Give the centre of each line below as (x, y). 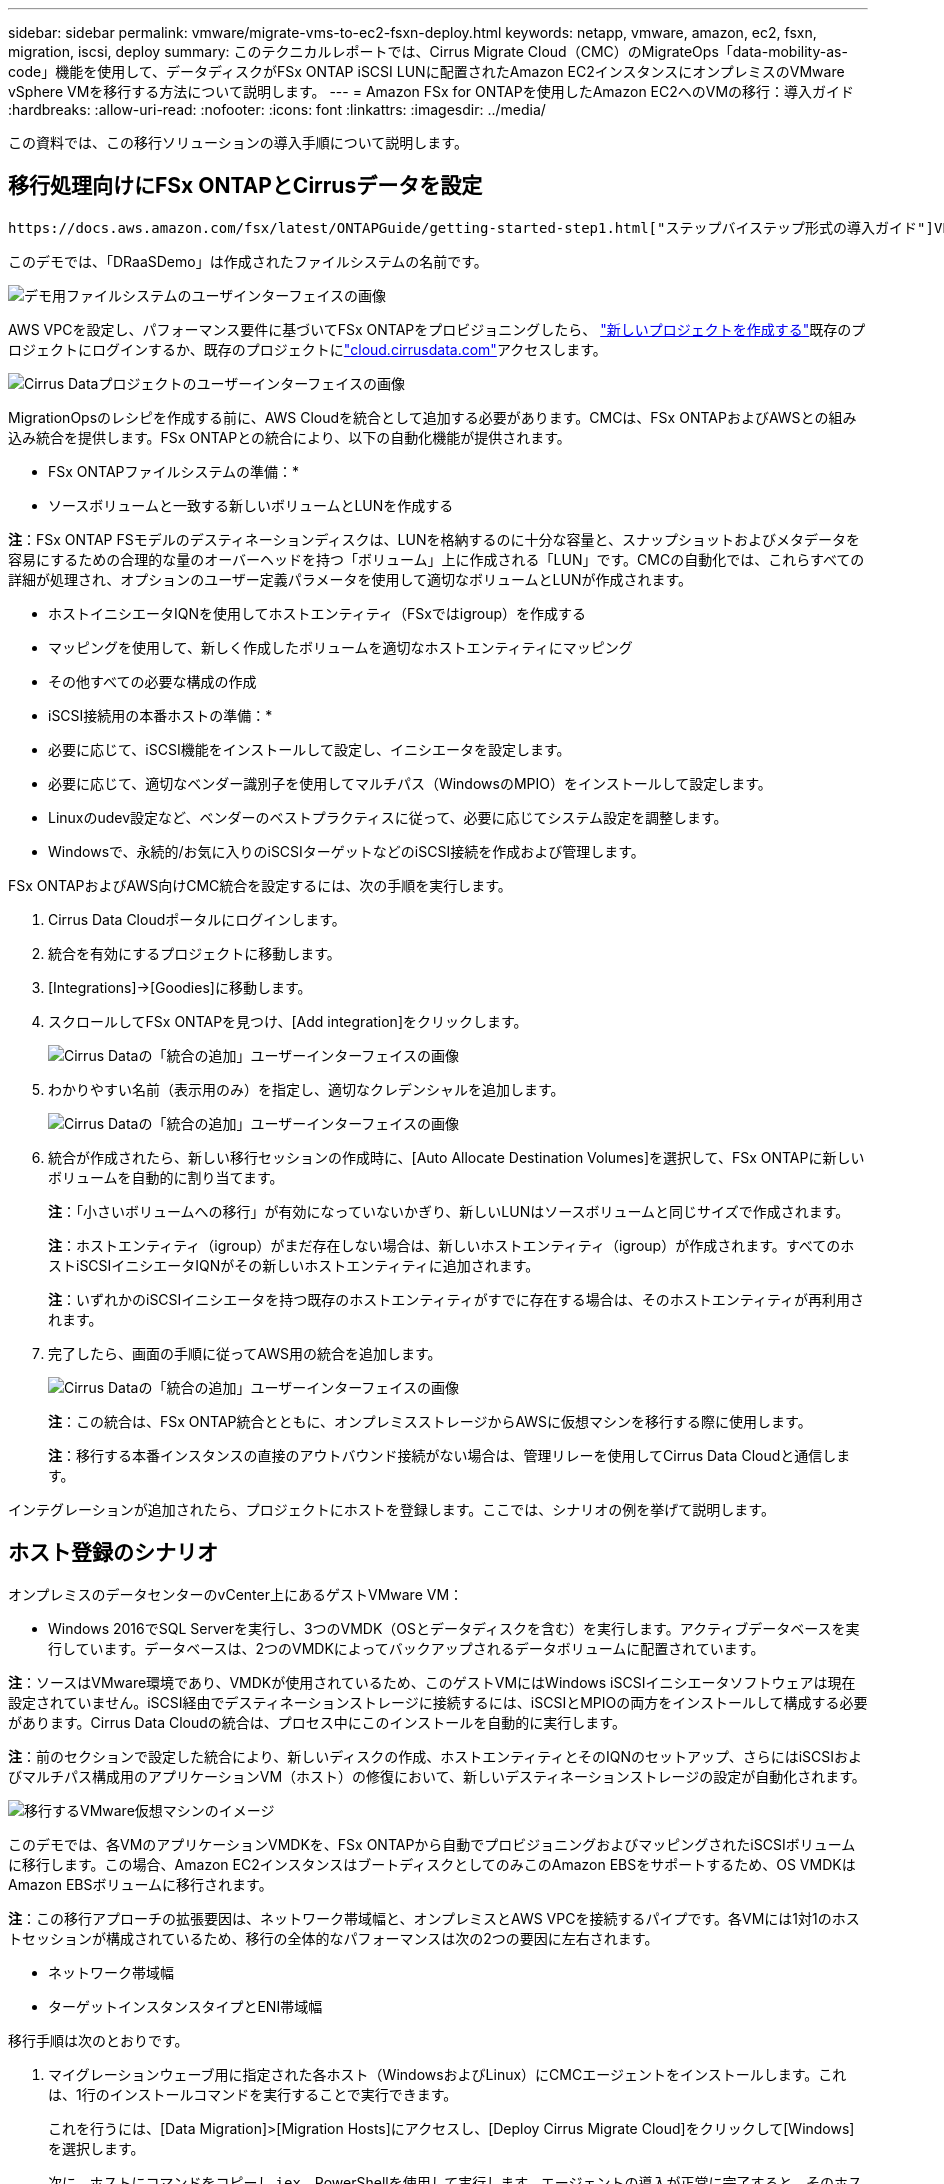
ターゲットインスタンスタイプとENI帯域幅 (185, 2006)
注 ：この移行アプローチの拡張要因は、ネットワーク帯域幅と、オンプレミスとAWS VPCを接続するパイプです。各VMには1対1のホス (434, 1918)
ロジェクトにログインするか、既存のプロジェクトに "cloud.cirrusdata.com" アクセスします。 (307, 349)
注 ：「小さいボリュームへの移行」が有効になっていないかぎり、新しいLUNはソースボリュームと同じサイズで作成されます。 (449, 1211)
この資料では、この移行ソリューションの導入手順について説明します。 (238, 142)
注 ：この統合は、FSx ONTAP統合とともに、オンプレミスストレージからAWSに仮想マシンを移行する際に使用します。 (430, 1421)
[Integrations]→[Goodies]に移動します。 (180, 987)
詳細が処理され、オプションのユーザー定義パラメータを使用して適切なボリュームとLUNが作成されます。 (350, 579)
